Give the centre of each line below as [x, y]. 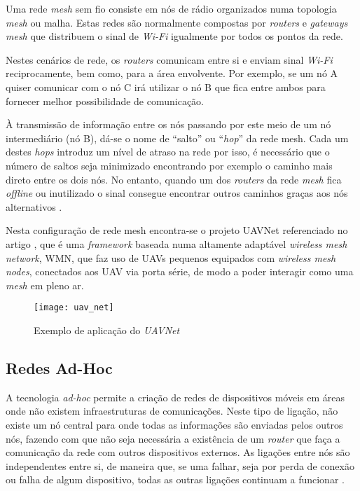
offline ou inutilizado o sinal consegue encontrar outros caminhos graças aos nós [177, 193]
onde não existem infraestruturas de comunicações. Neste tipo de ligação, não [172, 411]
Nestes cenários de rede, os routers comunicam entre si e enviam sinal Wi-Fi [169, 59]
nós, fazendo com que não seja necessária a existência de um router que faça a [173, 438]
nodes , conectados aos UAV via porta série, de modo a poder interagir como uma [180, 271]
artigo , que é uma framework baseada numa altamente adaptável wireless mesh [176, 243]
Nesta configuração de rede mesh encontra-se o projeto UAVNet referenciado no [177, 230]
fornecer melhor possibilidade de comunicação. [105, 101]
